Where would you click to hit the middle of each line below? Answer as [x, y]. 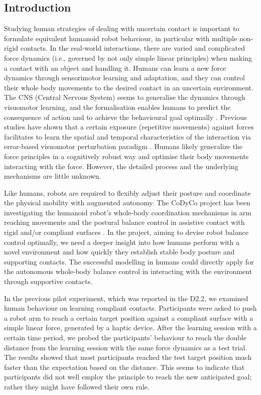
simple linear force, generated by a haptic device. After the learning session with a [130, 327]
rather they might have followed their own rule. [77, 386]
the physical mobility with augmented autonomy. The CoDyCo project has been [127, 203]
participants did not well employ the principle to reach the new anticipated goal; [128, 377]
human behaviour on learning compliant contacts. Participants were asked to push [130, 308]
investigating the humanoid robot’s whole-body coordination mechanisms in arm [128, 212]
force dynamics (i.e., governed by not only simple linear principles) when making [128, 57]
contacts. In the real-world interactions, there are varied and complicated [133, 48]
